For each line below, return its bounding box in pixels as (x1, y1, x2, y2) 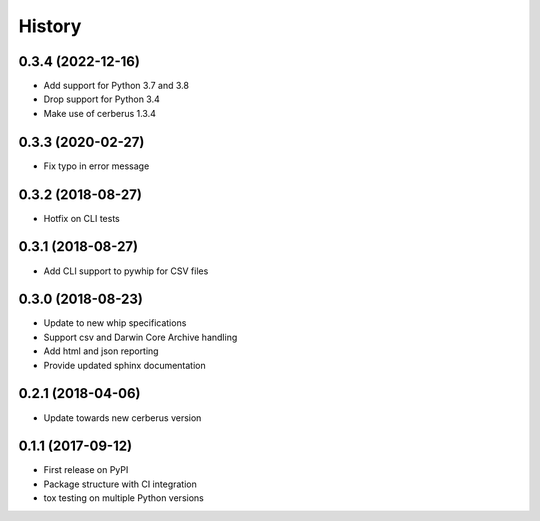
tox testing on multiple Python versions (43, 492, 204, 504)
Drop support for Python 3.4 (43, 93, 160, 105)
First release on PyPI (43, 464, 129, 476)
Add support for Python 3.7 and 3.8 (43, 80, 190, 92)
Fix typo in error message (43, 160, 150, 172)
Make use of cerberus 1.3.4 (43, 107, 157, 119)
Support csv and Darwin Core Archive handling (43, 331, 238, 343)
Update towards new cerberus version (43, 411, 202, 424)
